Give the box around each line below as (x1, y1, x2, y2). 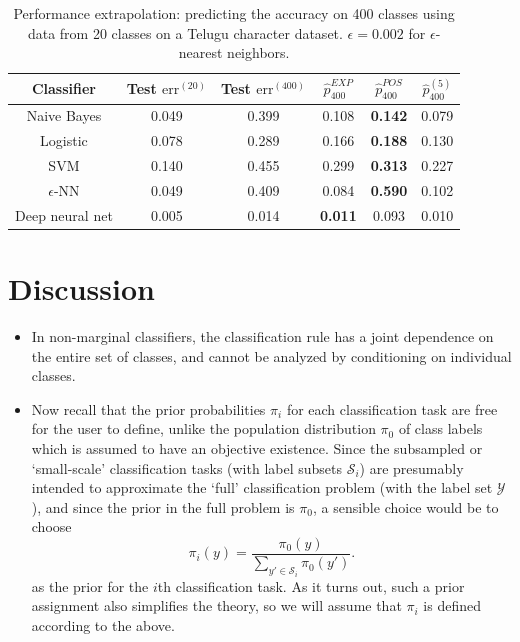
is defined (423, 595, 481, 616)
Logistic (40, 130, 88, 151)
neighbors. (227, 42, 290, 63)
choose (31, 516, 72, 537)
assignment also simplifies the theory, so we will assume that (31, 595, 402, 616)
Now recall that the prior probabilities (31, 398, 266, 419)
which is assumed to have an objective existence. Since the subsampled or (31, 438, 483, 459)
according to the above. (31, 614, 175, 635)
